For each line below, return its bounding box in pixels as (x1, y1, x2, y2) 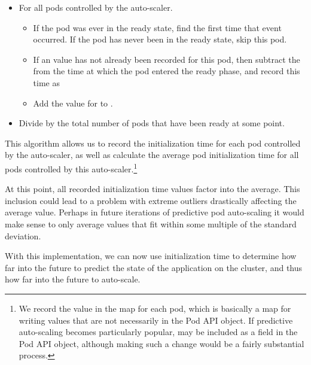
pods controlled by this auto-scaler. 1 (5, 160, 138, 175)
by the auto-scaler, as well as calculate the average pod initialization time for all (5, 148, 299, 161)
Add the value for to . (33, 96, 113, 109)
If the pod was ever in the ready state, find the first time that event (33, 21, 282, 34)
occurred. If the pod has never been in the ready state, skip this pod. (33, 33, 287, 45)
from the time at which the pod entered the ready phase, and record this (33, 65, 300, 77)
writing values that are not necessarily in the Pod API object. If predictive (19, 314, 293, 326)
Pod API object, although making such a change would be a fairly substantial (19, 337, 304, 349)
